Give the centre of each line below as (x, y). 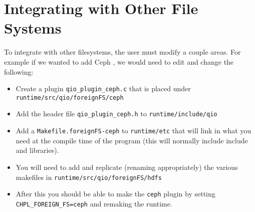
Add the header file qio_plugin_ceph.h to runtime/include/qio (116, 114)
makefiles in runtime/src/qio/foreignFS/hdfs (89, 177)
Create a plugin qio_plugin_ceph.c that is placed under (103, 88)
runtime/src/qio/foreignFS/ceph (70, 97)
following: (19, 71)
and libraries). (37, 150)
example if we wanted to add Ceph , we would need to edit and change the (119, 61)
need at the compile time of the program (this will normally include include (132, 140)
